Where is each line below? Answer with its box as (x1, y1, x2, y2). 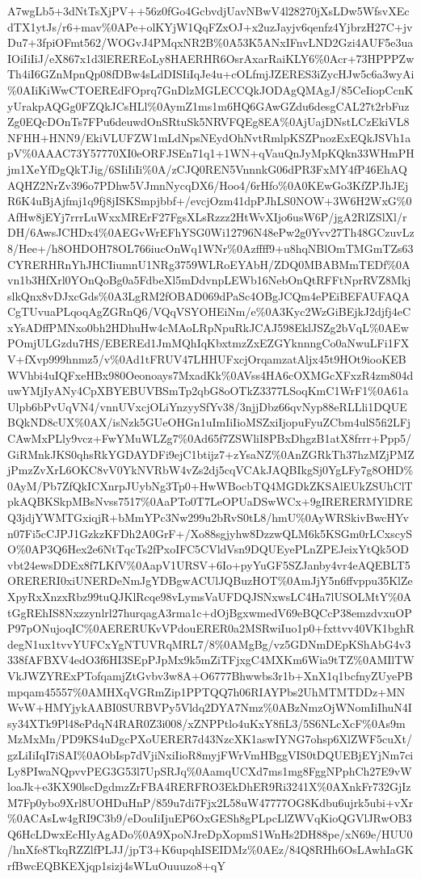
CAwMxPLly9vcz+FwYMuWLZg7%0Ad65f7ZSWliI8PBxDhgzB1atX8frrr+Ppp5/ (7, 430, 412, 447)
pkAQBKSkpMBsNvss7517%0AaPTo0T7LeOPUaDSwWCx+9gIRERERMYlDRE (7, 493, 413, 510)
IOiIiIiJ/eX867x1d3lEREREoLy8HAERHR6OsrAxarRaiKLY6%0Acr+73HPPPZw (7, 49, 415, 66)
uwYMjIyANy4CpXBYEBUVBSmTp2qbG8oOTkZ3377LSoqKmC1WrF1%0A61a (7, 382, 409, 399)
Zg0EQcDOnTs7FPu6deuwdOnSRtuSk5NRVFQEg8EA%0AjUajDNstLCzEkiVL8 (7, 113, 410, 130)
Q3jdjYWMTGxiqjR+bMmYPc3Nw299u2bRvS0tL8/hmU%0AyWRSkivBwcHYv (7, 509, 409, 525)
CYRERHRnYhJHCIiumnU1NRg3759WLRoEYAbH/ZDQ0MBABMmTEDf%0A (7, 255, 410, 272)
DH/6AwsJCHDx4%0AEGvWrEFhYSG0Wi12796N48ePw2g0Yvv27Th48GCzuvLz (7, 224, 415, 241)
